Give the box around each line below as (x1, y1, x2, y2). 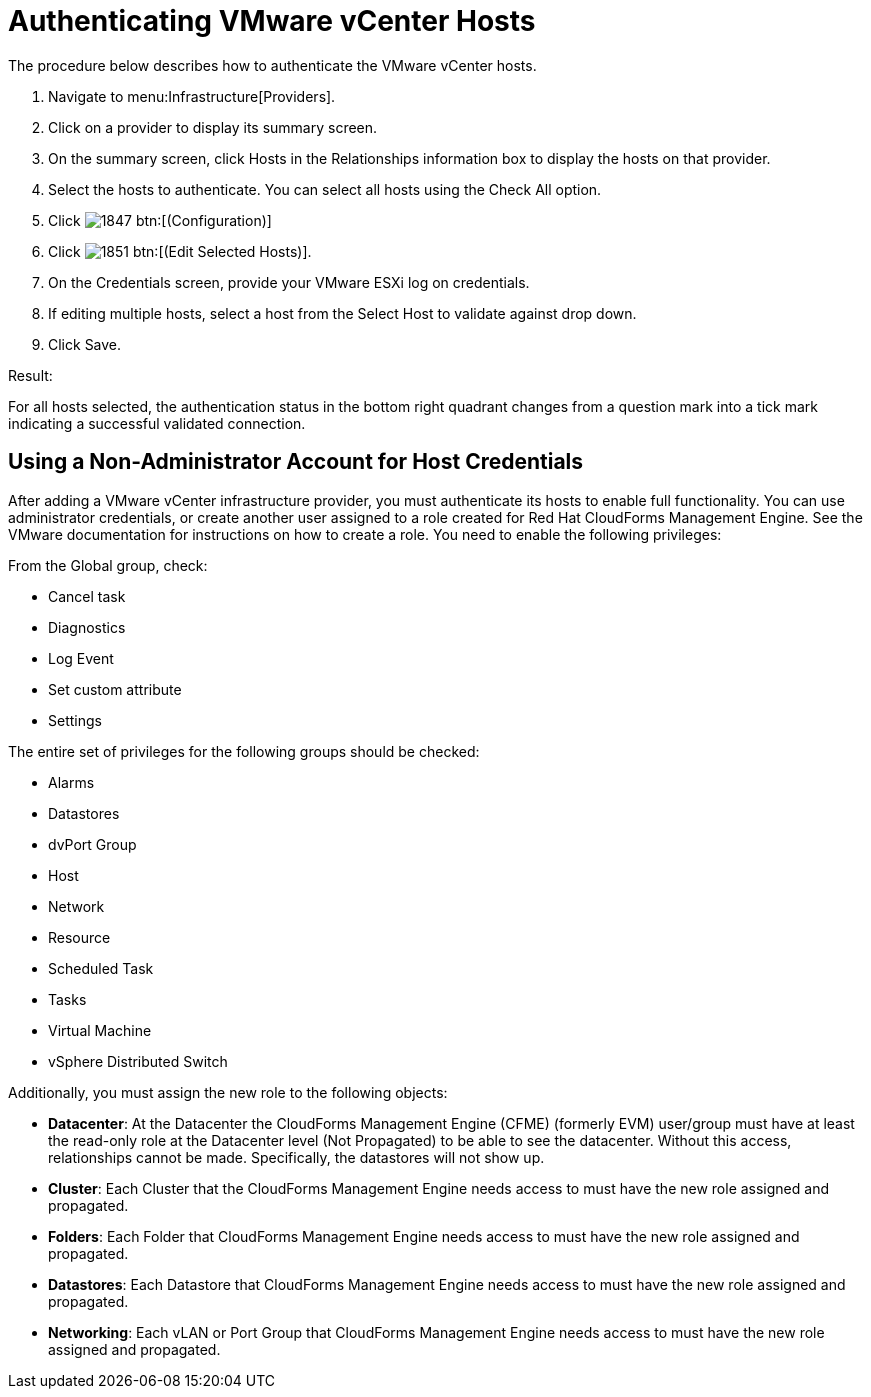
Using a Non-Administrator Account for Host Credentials (8, 449, 584, 475)
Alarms (48, 773, 95, 791)
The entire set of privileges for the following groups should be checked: (8, 742, 480, 760)
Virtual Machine (48, 1021, 152, 1039)
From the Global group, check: (8, 556, 208, 574)
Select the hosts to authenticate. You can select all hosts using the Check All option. (48, 180, 602, 198)
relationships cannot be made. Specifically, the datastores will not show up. (48, 1148, 545, 1166)
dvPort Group (48, 835, 137, 853)
